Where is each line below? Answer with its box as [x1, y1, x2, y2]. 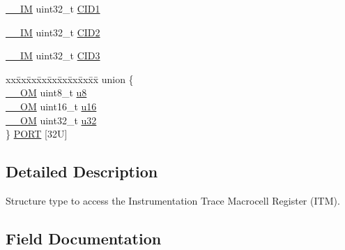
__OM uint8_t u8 [6, 85, 87, 100]
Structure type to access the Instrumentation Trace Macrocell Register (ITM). [6, 193, 340, 207]
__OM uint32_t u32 [6, 112, 97, 127]
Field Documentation [6, 227, 162, 249]
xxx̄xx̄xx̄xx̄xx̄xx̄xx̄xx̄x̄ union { [6, 71, 134, 86]
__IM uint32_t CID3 [6, 48, 100, 63]
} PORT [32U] [6, 126, 68, 141]
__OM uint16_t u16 [6, 98, 97, 113]
